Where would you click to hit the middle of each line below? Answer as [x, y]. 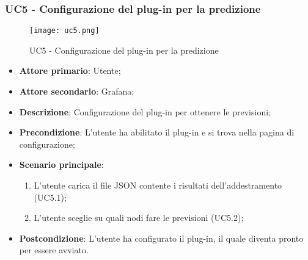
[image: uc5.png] [64, 31]
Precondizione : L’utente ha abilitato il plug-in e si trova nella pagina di [157, 132]
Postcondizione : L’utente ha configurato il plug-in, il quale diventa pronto [161, 238]
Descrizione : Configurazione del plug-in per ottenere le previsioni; [145, 111]
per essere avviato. [54, 250]
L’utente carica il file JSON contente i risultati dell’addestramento [158, 185]
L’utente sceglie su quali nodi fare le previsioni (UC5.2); [139, 218]
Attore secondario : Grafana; [77, 91]
